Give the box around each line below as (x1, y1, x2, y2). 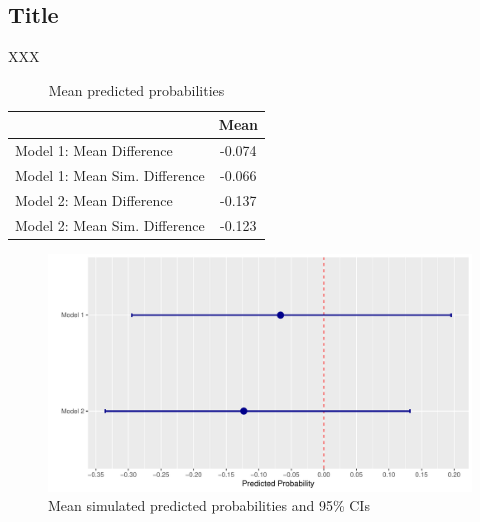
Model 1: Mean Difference (15, 140, 173, 161)
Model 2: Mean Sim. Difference (15, 214, 205, 235)
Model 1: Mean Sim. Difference (15, 165, 205, 186)
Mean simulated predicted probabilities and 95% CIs (48, 495, 370, 516)
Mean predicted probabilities (48, 79, 225, 100)
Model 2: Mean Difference (15, 189, 173, 210)
